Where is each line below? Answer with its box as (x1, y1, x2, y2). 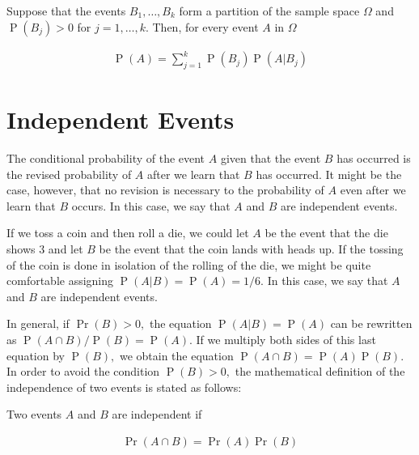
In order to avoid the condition (6, 363, 160, 380)
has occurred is (336, 150, 411, 167)
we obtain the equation (119, 347, 234, 364)
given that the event (220, 150, 321, 167)
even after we (340, 181, 406, 198)
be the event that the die (265, 224, 388, 241)
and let (48, 240, 83, 257)
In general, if (6, 315, 70, 332)
